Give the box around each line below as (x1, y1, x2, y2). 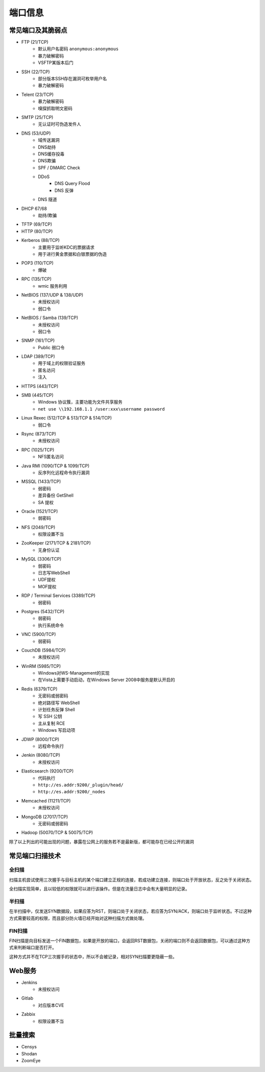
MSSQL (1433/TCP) (21, 478, 61, 484)
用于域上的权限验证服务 (38, 360, 85, 366)
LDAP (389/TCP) (21, 354, 55, 359)
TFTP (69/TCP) (21, 221, 53, 227)
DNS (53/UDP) (21, 130, 51, 136)
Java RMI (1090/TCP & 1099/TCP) (21, 463, 90, 469)
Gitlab (21, 995, 34, 1001)
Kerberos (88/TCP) (21, 238, 60, 243)
